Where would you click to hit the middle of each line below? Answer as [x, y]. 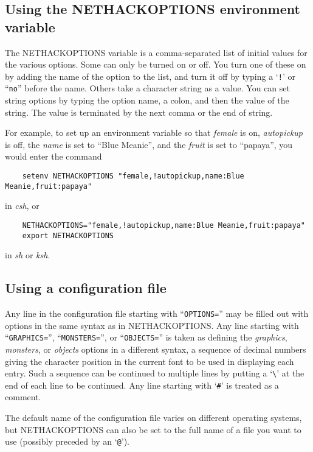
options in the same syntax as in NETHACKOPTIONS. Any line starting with [152, 325]
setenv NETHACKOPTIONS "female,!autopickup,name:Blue [133, 176]
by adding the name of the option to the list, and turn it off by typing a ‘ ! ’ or [150, 76]
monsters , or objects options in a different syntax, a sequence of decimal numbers [156, 349]
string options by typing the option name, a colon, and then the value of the [147, 100]
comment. [23, 397]
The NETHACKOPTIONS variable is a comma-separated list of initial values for [156, 52]
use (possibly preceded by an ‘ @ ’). [67, 441]
